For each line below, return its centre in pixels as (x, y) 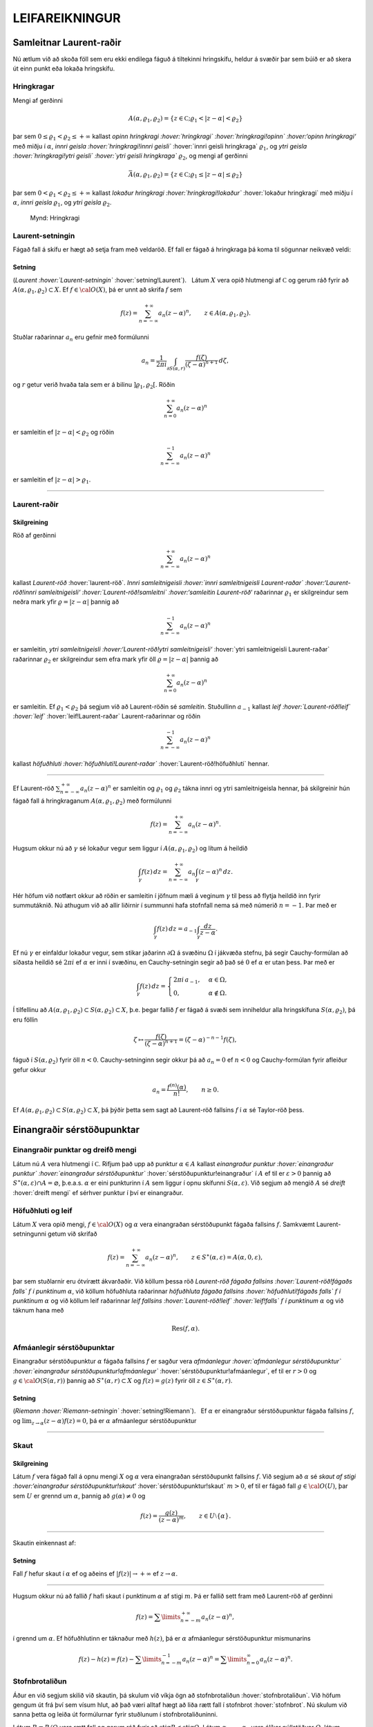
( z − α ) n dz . (216, 871)
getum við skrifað (72, 1234)
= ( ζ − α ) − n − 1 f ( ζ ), (208, 1039)
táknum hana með (38, 1310)
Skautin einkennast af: (44, 1543)
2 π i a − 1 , (186, 980)
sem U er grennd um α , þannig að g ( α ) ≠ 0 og (79, 1496)
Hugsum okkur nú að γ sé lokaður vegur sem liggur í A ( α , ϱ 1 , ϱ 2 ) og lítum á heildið (130, 849)
